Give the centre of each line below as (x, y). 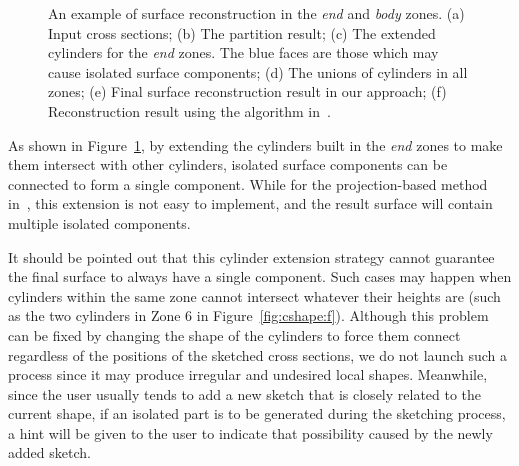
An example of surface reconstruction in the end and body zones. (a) (256, 13)
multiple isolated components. (99, 222)
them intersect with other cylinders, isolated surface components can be (228, 164)
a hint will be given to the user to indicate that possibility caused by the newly (250, 432)
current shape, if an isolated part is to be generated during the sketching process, (257, 413)
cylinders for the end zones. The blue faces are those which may (243, 52)
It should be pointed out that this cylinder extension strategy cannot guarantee (251, 256)
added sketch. (49, 452)
